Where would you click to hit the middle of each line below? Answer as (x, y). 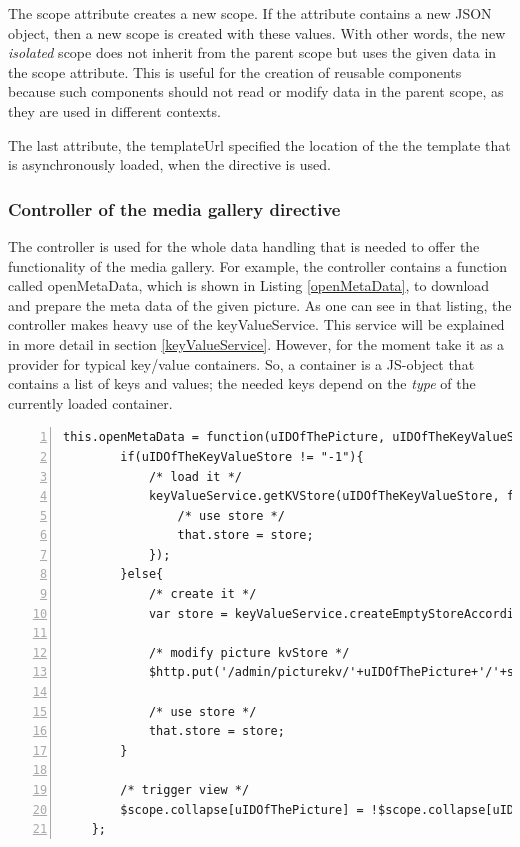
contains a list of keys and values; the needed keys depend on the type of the (242, 383)
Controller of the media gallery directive (174, 208)
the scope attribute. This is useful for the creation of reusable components (235, 71)
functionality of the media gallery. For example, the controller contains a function (258, 265)
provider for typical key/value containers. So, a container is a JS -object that (241, 363)
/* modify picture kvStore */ (249, 652)
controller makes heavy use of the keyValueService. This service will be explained (256, 324)
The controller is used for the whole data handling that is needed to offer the (244, 245)
